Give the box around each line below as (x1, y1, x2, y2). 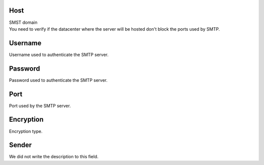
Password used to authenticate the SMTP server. (9, 77, 108, 83)
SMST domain (9, 19, 38, 25)
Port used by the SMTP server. (9, 103, 71, 109)
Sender (9, 141, 32, 149)
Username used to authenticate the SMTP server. (9, 52, 109, 57)
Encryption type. (9, 128, 43, 134)
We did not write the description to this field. (9, 154, 99, 160)
